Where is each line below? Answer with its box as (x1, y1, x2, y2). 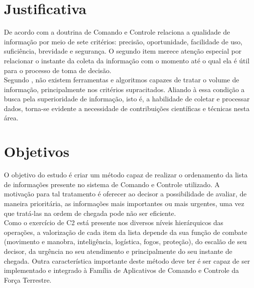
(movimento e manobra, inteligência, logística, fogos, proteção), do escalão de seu (4, 236, 247, 247)
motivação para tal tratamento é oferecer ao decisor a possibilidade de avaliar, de (4, 189, 247, 199)
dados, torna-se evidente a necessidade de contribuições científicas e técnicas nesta (4, 103, 250, 113)
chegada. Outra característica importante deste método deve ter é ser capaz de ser (4, 255, 250, 266)
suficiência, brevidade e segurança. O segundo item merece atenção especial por (4, 46, 242, 56)
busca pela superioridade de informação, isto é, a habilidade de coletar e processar (4, 94, 250, 104)
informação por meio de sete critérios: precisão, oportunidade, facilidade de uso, (4, 36, 243, 46)
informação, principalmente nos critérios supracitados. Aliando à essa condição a (4, 84, 245, 94)
